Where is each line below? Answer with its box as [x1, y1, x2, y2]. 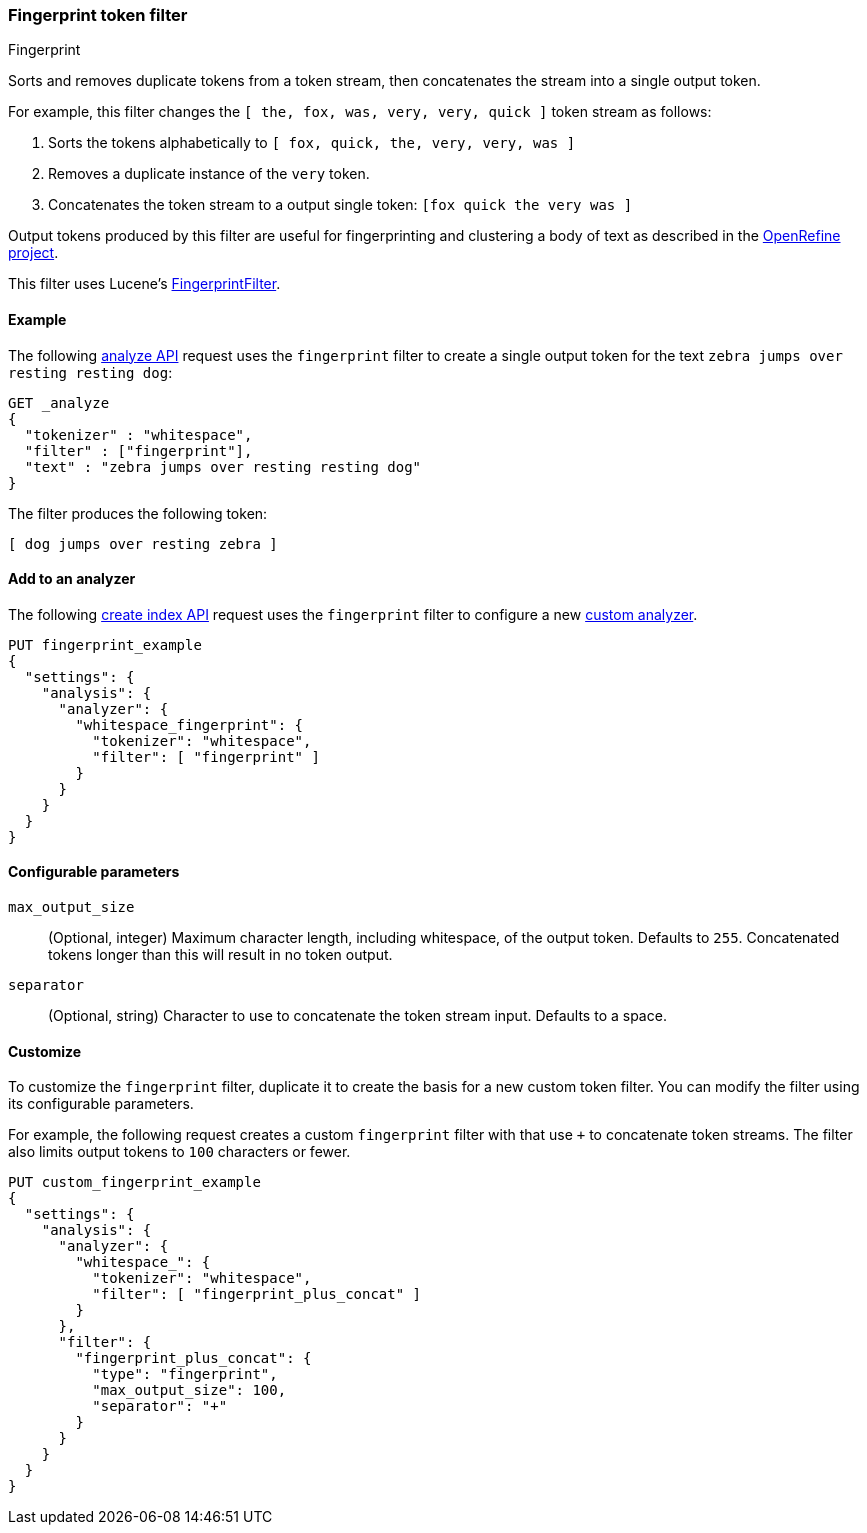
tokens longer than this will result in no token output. [48, 946, 393, 964]
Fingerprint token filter [8, 5, 188, 25]
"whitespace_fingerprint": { [75, 716, 304, 733]
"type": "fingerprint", [92, 1366, 278, 1383]
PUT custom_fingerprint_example [8, 1174, 261, 1191]
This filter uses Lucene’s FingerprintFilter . [8, 275, 281, 293]
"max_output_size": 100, [92, 1382, 287, 1399]
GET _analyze [8, 394, 110, 411]
